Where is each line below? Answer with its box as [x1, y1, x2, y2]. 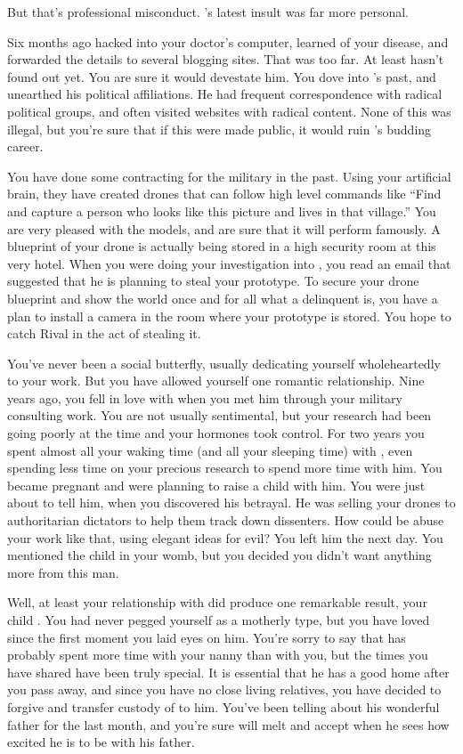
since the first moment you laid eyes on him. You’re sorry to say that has [7, 628, 406, 646]
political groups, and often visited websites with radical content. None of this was [7, 101, 451, 120]
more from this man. [7, 563, 119, 581]
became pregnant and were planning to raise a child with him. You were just [7, 475, 426, 494]
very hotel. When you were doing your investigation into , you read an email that [7, 254, 451, 272]
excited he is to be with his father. [7, 733, 195, 751]
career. [7, 137, 44, 156]
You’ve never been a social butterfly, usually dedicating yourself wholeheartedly [7, 353, 441, 372]
